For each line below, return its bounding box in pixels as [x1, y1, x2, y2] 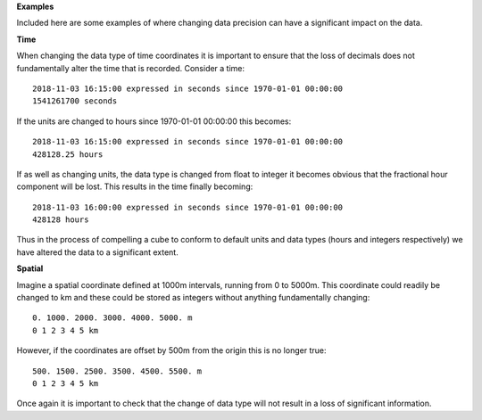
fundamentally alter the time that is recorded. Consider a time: [16, 62, 245, 73]
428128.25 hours [32, 149, 104, 160]
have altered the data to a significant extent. [16, 246, 179, 258]
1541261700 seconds [32, 96, 118, 106]
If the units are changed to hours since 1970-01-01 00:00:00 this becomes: [16, 116, 292, 127]
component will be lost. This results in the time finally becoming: [16, 181, 253, 192]
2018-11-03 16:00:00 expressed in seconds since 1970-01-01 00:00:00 [32, 202, 344, 212]
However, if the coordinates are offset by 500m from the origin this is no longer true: [16, 345, 327, 356]
